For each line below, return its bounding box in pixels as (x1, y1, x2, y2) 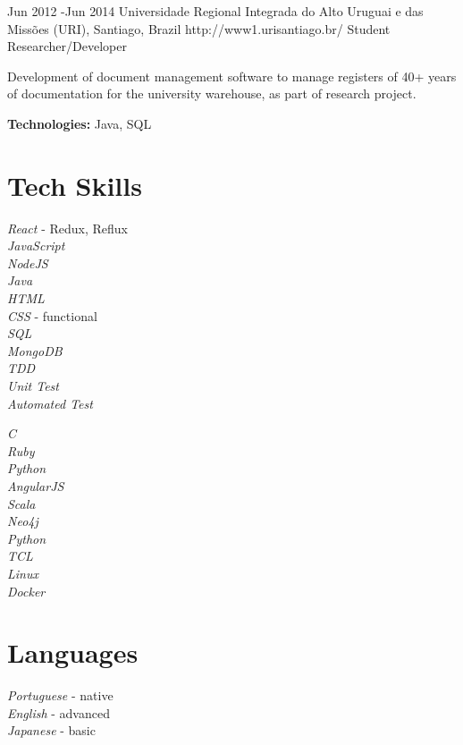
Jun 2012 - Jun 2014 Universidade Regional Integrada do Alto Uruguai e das (7, 2, 424, 20)
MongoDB (7, 341, 63, 360)
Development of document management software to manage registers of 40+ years (7, 66, 457, 85)
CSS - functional (7, 306, 97, 325)
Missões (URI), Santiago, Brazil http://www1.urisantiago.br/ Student (7, 19, 391, 38)
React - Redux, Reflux (7, 218, 128, 237)
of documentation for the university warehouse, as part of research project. (7, 84, 417, 103)
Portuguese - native (7, 686, 114, 705)
